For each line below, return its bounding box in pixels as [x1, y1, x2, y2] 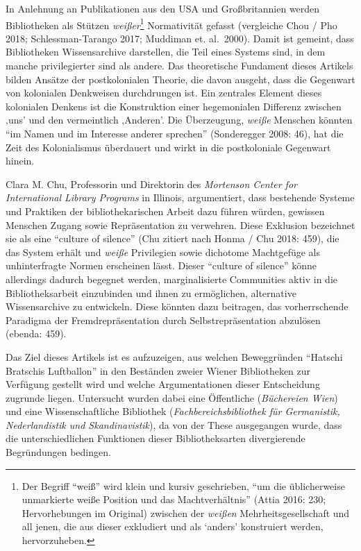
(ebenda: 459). [6, 326, 67, 341]
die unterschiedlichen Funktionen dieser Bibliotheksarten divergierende [6, 431, 305, 446]
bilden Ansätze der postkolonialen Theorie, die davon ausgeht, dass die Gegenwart [6, 71, 355, 86]
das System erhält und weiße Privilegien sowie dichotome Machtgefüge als [6, 244, 321, 259]
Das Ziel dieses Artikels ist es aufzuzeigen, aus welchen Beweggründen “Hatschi [6, 349, 343, 364]
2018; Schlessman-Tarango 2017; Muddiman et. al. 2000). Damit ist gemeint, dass [6, 31, 354, 45]
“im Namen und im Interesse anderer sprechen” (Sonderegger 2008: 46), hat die [6, 126, 344, 140]
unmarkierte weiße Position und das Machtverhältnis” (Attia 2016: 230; [22, 492, 326, 507]
